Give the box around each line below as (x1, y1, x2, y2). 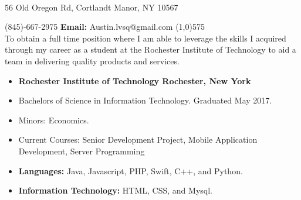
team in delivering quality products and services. (5, 54, 180, 67)
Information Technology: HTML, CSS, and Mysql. (18, 184, 212, 196)
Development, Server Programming (18, 144, 145, 157)
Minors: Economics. (18, 113, 89, 126)
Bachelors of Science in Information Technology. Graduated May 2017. (18, 94, 272, 106)
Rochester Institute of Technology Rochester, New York (18, 74, 251, 87)
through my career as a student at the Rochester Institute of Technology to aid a (5, 43, 296, 56)
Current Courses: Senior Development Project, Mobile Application (18, 133, 258, 146)
